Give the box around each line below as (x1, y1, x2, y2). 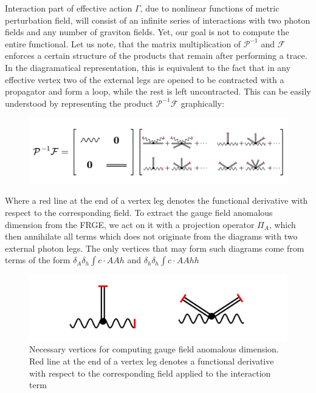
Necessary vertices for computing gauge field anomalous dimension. (29, 343, 279, 355)
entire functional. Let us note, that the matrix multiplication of (5, 37, 241, 50)
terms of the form (5, 254, 70, 266)
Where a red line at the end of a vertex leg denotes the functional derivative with (5, 194, 308, 207)
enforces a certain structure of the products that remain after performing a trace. (5, 49, 307, 62)
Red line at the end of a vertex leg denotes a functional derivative (29, 355, 274, 368)
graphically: (180, 96, 225, 109)
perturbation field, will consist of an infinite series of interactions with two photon (5, 13, 311, 26)
